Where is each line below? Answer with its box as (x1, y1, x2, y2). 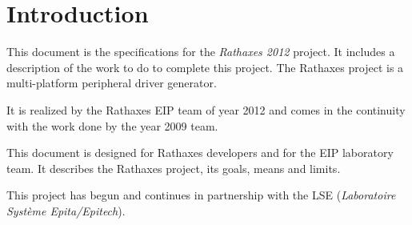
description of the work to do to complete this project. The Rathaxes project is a (6, 58, 404, 75)
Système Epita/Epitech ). (6, 202, 126, 219)
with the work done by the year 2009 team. (6, 117, 218, 134)
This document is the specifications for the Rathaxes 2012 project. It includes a (6, 43, 395, 60)
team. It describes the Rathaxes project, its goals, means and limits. (6, 159, 341, 176)
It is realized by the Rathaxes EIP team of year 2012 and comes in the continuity (6, 101, 406, 118)
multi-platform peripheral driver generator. (6, 74, 217, 91)
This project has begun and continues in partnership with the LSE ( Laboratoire (6, 187, 396, 203)
